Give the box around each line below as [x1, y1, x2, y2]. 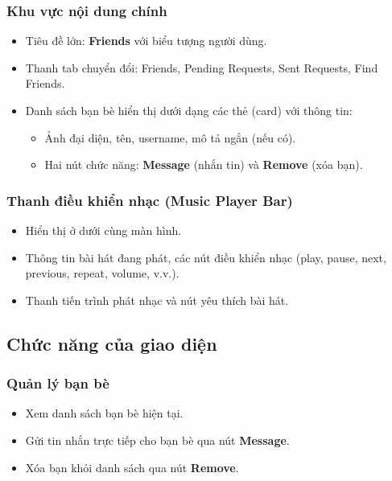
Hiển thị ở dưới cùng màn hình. [25, 222, 182, 238]
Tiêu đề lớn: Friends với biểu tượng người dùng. [25, 32, 267, 49]
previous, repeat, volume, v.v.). [25, 265, 179, 282]
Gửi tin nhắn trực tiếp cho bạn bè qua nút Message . [25, 431, 290, 448]
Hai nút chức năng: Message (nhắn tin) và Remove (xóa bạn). [44, 156, 363, 173]
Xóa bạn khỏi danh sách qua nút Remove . [25, 458, 239, 475]
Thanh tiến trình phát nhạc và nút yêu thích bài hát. [25, 291, 289, 308]
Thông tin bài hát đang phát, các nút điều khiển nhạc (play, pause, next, [25, 249, 386, 265]
